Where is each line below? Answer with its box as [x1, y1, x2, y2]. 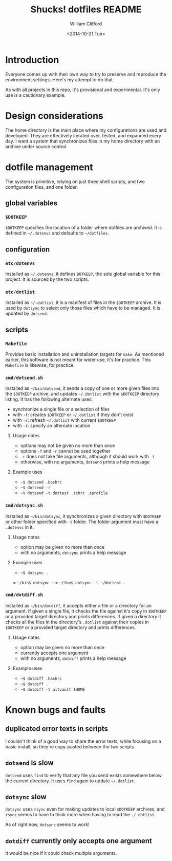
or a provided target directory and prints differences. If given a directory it [5, 613, 161, 619]
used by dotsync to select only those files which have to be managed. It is [5, 305, 161, 311]
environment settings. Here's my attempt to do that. [5, 76, 114, 83]
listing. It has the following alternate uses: [5, 396, 93, 402]
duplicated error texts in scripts [5, 724, 109, 733]
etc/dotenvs [5, 260, 35, 266]
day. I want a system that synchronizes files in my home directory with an [5, 138, 160, 144]
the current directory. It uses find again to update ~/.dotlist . [5, 778, 136, 784]
